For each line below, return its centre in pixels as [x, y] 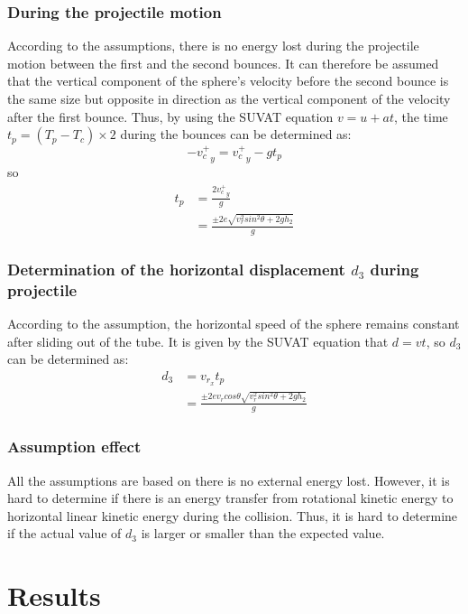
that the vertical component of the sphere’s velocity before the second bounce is [228, 81]
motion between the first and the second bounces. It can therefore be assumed [223, 63]
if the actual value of [64, 533]
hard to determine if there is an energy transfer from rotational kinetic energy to [230, 498]
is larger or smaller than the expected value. [263, 533]
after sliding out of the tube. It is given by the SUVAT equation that [198, 341]
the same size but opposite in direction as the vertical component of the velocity [229, 98]
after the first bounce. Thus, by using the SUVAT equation [170, 116]
